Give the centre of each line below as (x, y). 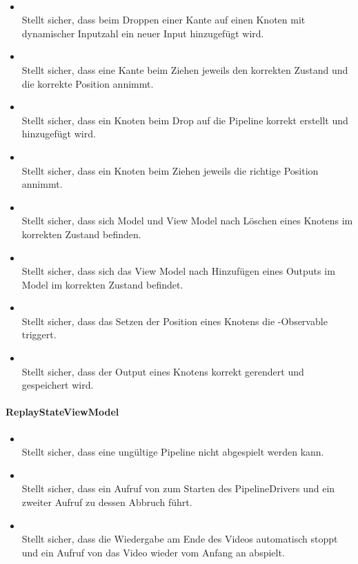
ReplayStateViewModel (62, 412)
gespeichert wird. (58, 385)
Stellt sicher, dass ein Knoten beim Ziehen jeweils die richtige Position (170, 170)
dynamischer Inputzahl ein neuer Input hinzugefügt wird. (143, 33)
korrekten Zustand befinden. (81, 234)
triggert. (39, 334)
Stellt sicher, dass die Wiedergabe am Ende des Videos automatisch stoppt (180, 539)
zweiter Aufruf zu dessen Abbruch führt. (107, 502)
